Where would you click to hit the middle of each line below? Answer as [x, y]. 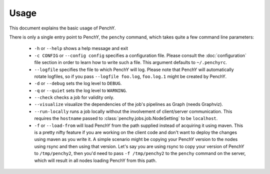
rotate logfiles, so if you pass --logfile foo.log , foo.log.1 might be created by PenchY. [130, 76]
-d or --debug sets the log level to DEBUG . [78, 83]
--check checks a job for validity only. [74, 97]
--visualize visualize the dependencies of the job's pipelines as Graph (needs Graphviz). [129, 104]
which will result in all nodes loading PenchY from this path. [95, 160]
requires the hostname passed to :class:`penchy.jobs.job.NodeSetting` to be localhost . [126, 118]
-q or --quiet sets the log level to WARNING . [81, 90]
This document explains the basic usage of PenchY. [62, 28]
